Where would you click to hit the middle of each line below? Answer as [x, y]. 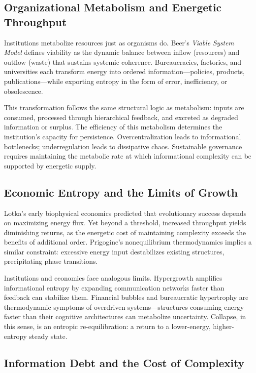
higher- [224, 326]
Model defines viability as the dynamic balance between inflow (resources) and [122, 52]
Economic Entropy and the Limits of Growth [121, 192]
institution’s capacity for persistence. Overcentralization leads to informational [123, 136]
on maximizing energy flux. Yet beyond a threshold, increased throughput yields [125, 223]
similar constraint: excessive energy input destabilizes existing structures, [114, 251]
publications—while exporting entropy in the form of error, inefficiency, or [116, 81]
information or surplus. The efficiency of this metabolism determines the [113, 127]
